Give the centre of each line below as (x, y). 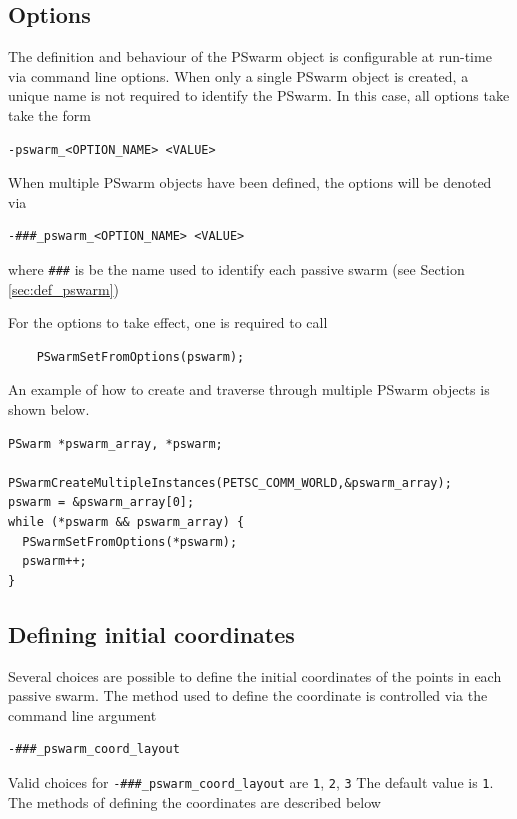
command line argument (82, 714)
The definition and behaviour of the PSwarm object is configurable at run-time (250, 56)
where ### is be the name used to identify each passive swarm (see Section (236, 268)
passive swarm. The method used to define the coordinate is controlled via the (248, 695)
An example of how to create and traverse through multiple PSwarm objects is (249, 389)
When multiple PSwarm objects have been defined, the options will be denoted (250, 182)
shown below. (49, 408)
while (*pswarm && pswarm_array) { (126, 521)
